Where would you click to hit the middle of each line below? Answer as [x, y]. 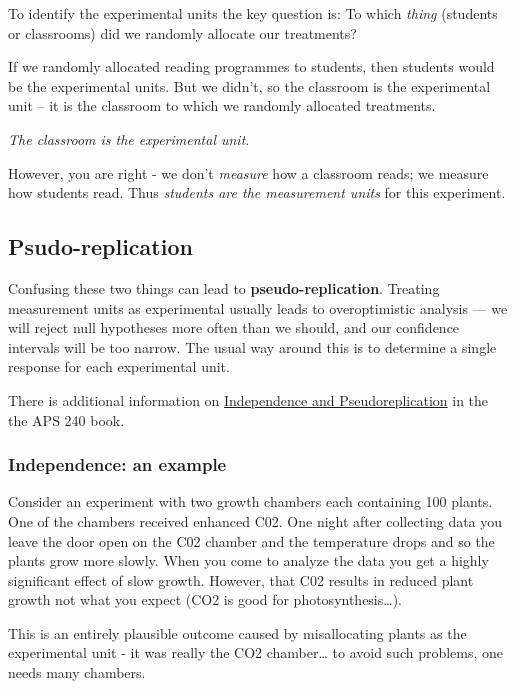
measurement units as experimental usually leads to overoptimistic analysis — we [258, 307]
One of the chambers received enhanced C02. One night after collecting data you [255, 520]
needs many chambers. [77, 672]
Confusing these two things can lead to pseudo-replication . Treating [224, 287]
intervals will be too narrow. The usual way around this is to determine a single [252, 346]
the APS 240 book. [66, 419]
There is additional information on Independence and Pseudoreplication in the [248, 399]
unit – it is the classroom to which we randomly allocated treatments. [222, 105]
